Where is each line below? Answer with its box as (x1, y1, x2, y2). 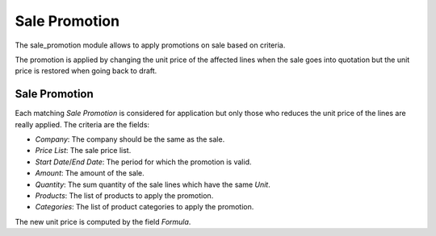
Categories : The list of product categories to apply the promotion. (35, 202, 254, 212)
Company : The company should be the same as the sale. (35, 135, 225, 144)
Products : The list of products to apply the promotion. (35, 190, 214, 201)
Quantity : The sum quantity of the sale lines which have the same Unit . (35, 180, 270, 189)
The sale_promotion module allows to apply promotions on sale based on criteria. (15, 40, 286, 50)
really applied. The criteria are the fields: (15, 119, 149, 129)
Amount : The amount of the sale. (35, 168, 145, 178)
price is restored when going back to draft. (15, 66, 157, 76)
